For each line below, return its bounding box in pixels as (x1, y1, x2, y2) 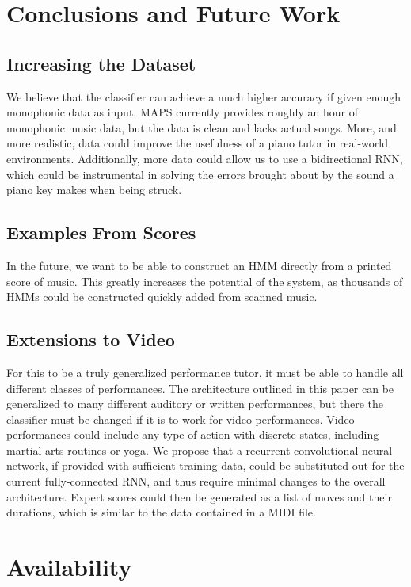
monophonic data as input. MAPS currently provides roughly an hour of (6, 104, 358, 120)
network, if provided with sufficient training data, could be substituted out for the (6, 457, 405, 474)
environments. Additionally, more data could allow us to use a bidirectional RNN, (6, 150, 403, 166)
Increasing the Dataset (6, 51, 196, 75)
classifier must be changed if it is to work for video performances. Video (6, 410, 355, 427)
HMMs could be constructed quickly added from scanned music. (6, 288, 318, 305)
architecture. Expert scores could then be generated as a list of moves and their (6, 488, 392, 505)
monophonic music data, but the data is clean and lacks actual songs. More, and (6, 119, 397, 135)
